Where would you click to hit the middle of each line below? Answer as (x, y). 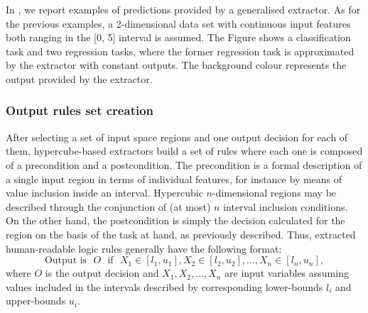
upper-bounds (36, 301)
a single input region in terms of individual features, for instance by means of (174, 179)
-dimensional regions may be (275, 193)
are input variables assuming (287, 273)
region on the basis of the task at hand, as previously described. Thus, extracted (181, 234)
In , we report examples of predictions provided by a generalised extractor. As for (183, 9)
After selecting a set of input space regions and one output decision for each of (177, 137)
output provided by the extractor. (79, 78)
